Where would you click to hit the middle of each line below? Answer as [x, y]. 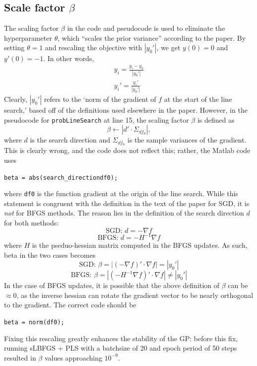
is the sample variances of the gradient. [187, 140]
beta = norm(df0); [34, 323]
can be [238, 285]
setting [14, 47]
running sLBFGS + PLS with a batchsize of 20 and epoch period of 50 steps [121, 348]
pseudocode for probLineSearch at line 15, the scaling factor [96, 119]
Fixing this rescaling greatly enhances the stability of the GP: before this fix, [121, 338]
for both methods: [32, 222]
